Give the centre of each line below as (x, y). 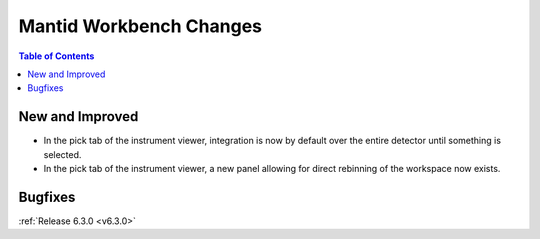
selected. (62, 154)
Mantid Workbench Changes (140, 26)
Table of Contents (56, 56)
